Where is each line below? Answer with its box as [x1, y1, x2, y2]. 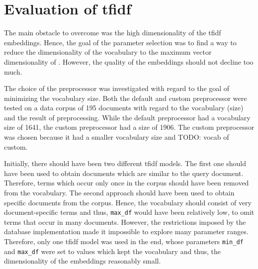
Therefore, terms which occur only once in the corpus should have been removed [4, 178, 249, 188]
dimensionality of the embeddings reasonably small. [4, 256, 161, 266]
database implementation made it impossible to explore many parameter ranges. [4, 226, 249, 237]
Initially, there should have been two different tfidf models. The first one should [4, 158, 246, 169]
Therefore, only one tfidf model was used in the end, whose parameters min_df [4, 236, 244, 247]
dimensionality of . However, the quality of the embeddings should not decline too [4, 56, 254, 67]
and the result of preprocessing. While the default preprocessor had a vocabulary [4, 112, 251, 122]
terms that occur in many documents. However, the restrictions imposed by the [4, 216, 246, 227]
